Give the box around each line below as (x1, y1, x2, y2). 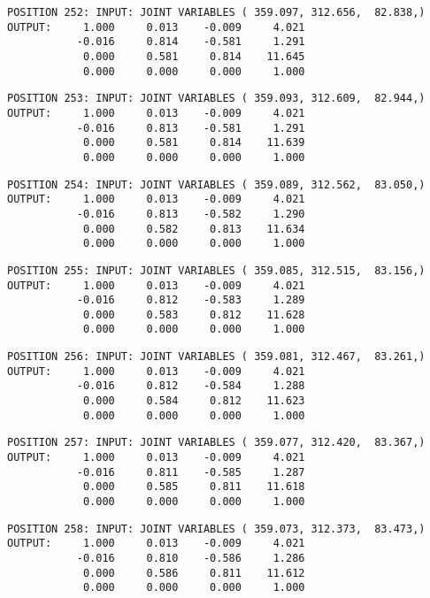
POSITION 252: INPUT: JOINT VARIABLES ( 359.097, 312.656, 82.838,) (7, 6, 426, 19)
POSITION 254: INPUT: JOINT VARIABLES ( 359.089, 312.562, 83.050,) (7, 178, 426, 191)
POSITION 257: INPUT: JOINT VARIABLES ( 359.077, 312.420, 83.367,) (7, 436, 426, 449)
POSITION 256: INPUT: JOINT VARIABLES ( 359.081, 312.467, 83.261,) (7, 350, 426, 364)
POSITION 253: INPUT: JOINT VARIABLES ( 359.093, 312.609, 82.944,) (7, 92, 426, 105)
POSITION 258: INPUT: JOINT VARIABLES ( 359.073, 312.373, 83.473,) (7, 522, 426, 535)
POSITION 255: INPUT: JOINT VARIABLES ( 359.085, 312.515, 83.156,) (7, 264, 426, 277)
